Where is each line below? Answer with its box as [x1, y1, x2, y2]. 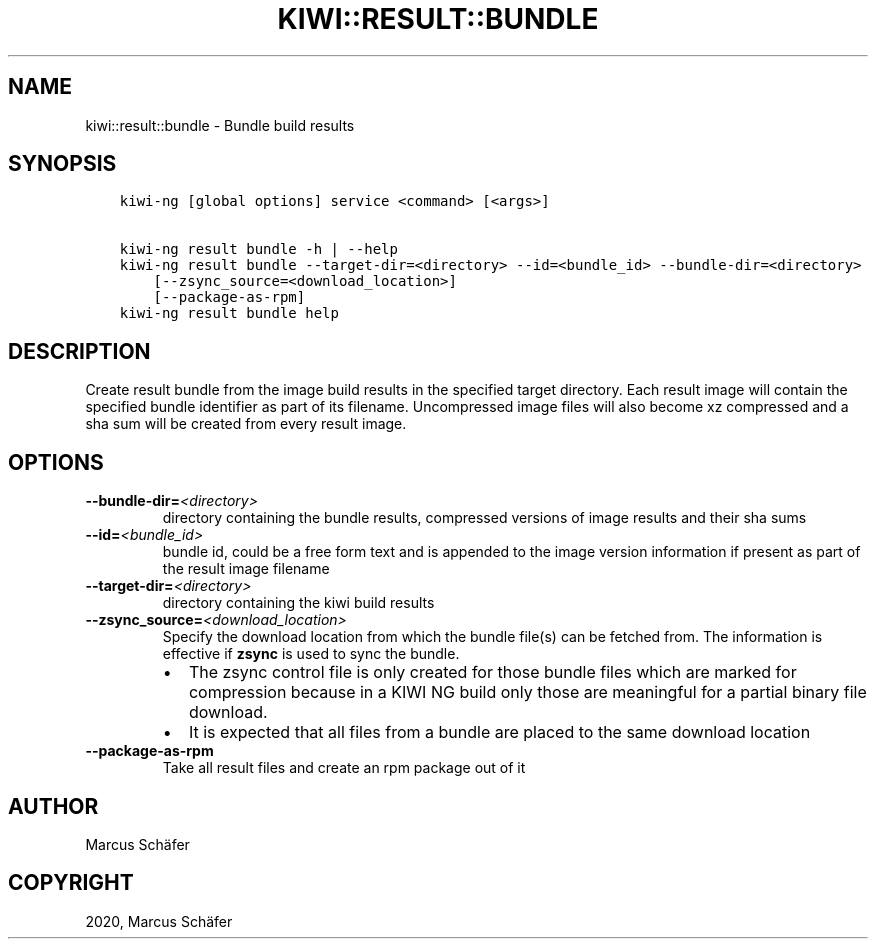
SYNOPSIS [8, 151, 117, 177]
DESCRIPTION [8, 338, 151, 364]
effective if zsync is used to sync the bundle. [162, 645, 460, 663]
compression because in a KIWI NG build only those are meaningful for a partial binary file [188, 682, 867, 703]
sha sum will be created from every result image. [85, 415, 407, 433]
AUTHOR [8, 793, 99, 819]
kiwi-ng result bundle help [119, 305, 339, 322]
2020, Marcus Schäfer [85, 912, 233, 930]
